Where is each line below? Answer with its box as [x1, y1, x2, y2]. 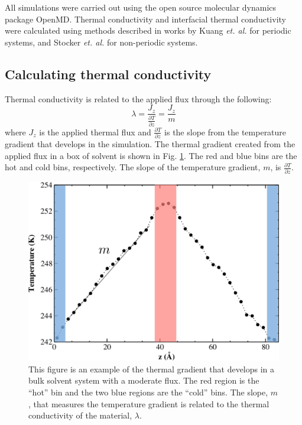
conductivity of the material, [28, 409, 132, 421]
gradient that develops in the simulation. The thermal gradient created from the [5, 138, 295, 150]
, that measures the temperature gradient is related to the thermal [28, 397, 269, 410]
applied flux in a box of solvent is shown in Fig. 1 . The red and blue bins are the [5, 149, 297, 161]
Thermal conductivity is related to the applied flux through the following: [5, 92, 272, 105]
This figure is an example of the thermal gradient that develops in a [28, 362, 275, 375]
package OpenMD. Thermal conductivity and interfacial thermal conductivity [5, 12, 286, 25]
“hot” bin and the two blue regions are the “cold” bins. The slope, [28, 386, 268, 398]
